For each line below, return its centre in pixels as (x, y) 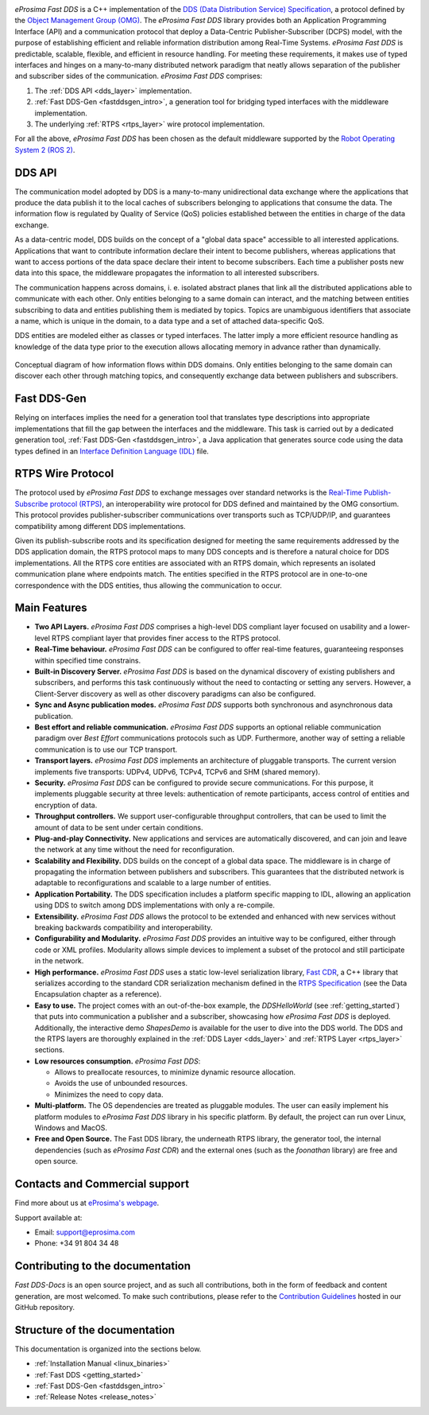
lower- (400, 627)
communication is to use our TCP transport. (106, 749)
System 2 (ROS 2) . (45, 150)
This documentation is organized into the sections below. (108, 1349)
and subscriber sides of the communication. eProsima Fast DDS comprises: (139, 76)
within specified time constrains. (88, 660)
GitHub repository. (45, 1307)
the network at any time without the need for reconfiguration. (134, 849)
